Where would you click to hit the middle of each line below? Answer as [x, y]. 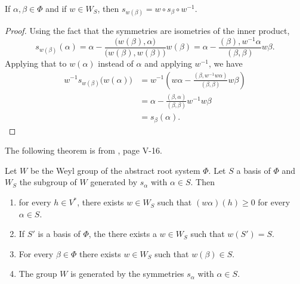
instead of [116, 63]
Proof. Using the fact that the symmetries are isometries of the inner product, [147, 31]
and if [56, 8]
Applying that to [36, 63]
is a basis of [59, 234]
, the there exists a [123, 234]
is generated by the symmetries [127, 274]
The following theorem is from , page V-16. [83, 150]
